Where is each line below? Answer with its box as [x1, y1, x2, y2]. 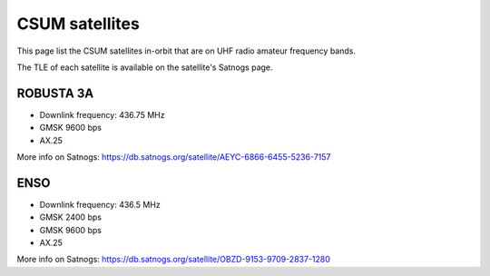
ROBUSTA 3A [16, 85, 94, 101]
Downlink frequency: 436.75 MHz [39, 109, 165, 120]
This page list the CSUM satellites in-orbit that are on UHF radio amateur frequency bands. [16, 45, 356, 56]
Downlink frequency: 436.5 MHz [39, 199, 161, 210]
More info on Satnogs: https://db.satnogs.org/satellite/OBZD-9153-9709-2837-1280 [16, 254, 331, 265]
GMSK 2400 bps [39, 212, 102, 222]
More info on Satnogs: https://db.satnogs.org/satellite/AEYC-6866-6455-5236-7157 [16, 152, 331, 163]
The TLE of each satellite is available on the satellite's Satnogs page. [16, 62, 273, 73]
